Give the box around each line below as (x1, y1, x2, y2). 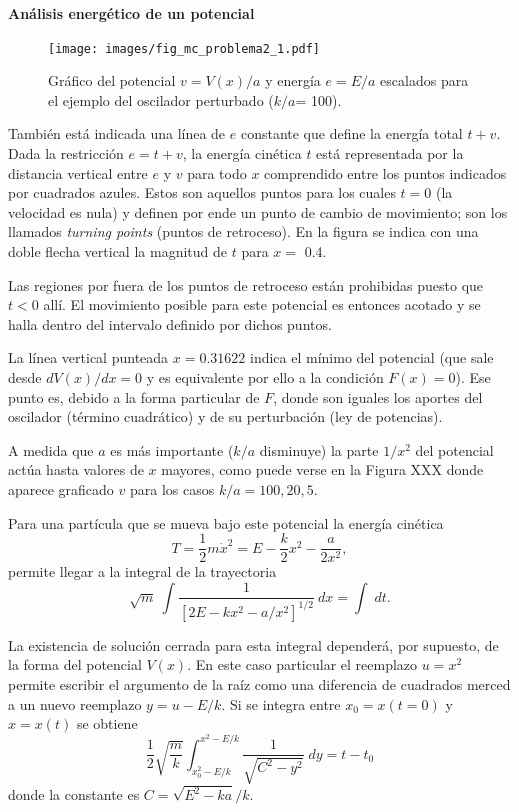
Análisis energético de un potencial (8, 3, 255, 23)
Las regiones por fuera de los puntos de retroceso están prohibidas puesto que (8, 274, 484, 295)
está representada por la (316, 143, 464, 164)
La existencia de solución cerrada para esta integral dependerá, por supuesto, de (8, 634, 499, 655)
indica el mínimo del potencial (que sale (249, 347, 494, 368)
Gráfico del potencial (48, 70, 176, 91)
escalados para (380, 70, 469, 91)
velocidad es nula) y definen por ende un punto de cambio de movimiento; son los (8, 201, 508, 222)
